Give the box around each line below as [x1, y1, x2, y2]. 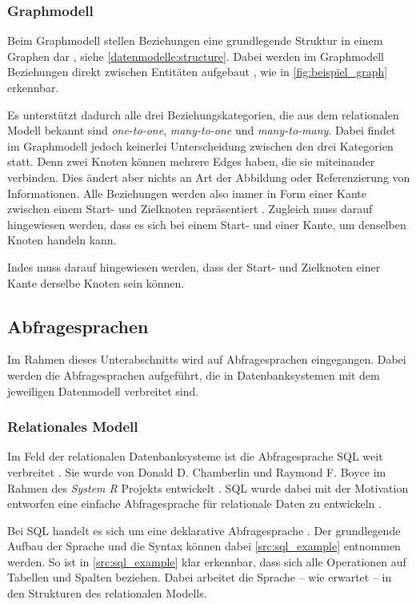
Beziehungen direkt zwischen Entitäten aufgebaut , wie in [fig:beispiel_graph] [7, 63, 388, 80]
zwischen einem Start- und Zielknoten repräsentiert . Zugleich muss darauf [7, 200, 373, 217]
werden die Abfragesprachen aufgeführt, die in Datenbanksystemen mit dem [7, 366, 380, 383]
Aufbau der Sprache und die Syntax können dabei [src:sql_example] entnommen [7, 538, 401, 554]
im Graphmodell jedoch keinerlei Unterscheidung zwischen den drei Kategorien [7, 137, 394, 154]
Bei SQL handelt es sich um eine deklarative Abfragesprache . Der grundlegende [7, 521, 401, 538]
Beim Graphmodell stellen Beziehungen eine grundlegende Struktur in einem [7, 32, 383, 49]
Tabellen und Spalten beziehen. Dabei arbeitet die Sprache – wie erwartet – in [7, 569, 392, 586]
